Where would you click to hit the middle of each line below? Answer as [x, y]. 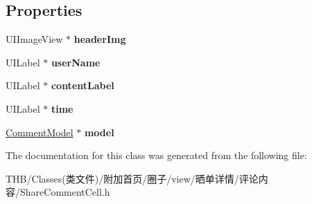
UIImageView [34, 39]
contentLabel [83, 85]
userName [76, 62]
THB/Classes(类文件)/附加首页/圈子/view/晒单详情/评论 [132, 178]
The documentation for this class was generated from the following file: [156, 155]
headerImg [100, 39]
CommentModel [40, 132]
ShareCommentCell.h [65, 192]
